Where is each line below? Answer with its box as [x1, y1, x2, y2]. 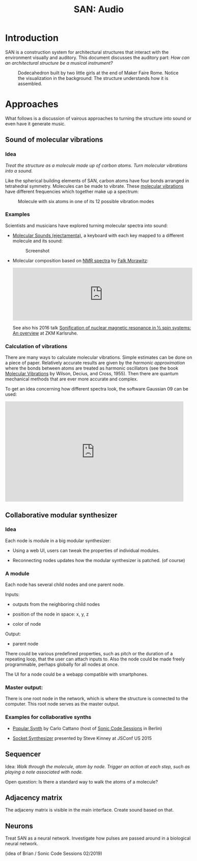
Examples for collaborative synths [5, 714, 92, 721]
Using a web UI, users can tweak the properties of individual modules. [12, 547, 160, 553]
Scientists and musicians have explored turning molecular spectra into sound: [5, 223, 168, 229]
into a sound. [5, 168, 33, 174]
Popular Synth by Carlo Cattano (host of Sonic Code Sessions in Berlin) [12, 725, 162, 731]
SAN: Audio [73, 4, 124, 15]
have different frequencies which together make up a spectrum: [5, 188, 139, 195]
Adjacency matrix [5, 793, 63, 802]
